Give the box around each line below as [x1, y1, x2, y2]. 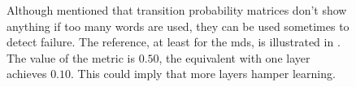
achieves [7, 65, 47, 82]
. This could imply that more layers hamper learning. [71, 65, 336, 82]
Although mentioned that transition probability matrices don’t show [7, 2, 347, 18]
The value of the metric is [7, 49, 135, 66]
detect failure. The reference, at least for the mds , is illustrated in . [7, 33, 341, 50]
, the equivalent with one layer [158, 49, 310, 66]
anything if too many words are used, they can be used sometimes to [7, 17, 349, 34]
